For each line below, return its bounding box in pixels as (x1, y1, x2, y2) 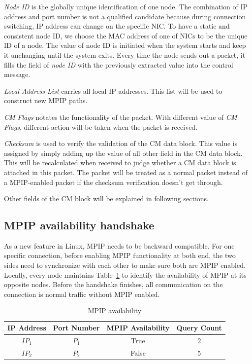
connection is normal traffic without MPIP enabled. (4, 289, 160, 299)
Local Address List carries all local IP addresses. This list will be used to (4, 85, 222, 96)
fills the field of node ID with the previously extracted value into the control (4, 59, 233, 70)
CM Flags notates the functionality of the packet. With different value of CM (4, 111, 237, 122)
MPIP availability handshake (4, 218, 155, 233)
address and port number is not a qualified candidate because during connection (4, 11, 246, 21)
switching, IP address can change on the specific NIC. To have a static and (4, 21, 230, 31)
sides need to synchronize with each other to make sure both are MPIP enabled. (4, 260, 246, 270)
